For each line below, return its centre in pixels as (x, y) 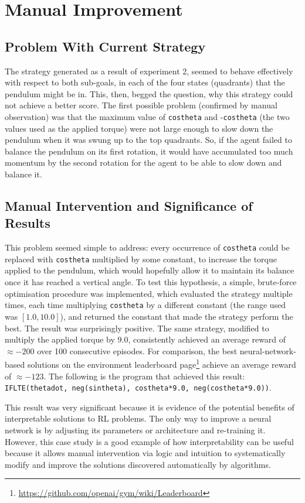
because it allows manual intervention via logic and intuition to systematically (145, 453)
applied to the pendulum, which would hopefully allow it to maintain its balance (150, 270)
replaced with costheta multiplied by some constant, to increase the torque (141, 259)
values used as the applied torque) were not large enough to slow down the (139, 128)
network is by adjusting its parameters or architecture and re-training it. (135, 430)
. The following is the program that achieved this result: (144, 376)
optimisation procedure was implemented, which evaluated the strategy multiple (149, 293)
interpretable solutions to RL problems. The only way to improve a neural (138, 418)
